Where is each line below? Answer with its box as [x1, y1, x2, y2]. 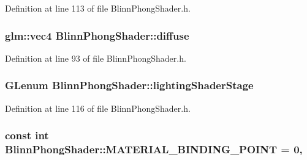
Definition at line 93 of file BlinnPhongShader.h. [5, 51, 186, 64]
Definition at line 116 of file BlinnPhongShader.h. [5, 101, 191, 114]
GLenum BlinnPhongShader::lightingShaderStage [5, 78, 254, 93]
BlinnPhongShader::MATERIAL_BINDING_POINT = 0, [5, 142, 303, 157]
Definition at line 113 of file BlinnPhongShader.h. [5, 2, 191, 14]
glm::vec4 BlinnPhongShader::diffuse [5, 27, 189, 43]
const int [5, 128, 49, 143]
